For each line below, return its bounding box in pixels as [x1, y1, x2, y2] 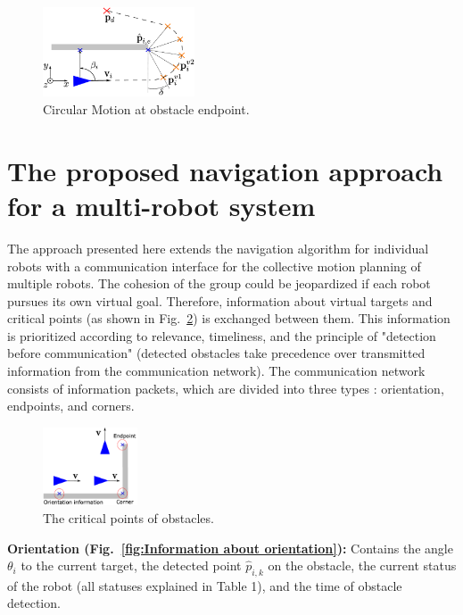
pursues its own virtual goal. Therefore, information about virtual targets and [7, 291, 433, 310]
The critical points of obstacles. [43, 508, 214, 527]
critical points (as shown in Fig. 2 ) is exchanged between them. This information [7, 309, 451, 328]
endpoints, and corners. [7, 396, 135, 415]
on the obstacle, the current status [268, 556, 457, 575]
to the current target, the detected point [21, 556, 242, 575]
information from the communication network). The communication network [7, 362, 426, 380]
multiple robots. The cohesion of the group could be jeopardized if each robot [7, 274, 431, 293]
